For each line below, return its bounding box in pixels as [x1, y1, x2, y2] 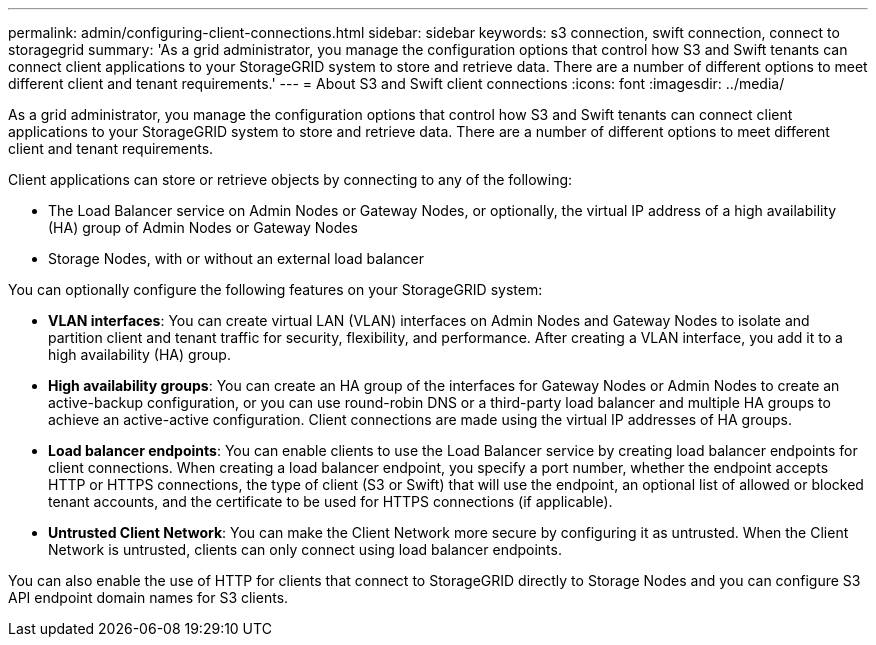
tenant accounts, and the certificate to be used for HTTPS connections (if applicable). [48, 493, 613, 510]
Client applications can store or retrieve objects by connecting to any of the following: [8, 171, 573, 188]
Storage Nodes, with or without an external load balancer [48, 250, 425, 267]
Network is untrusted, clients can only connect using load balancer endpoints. [48, 541, 562, 558]
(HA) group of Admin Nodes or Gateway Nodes [48, 219, 358, 236]
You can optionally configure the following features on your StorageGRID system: [8, 281, 543, 298]
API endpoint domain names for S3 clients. [8, 589, 289, 606]
